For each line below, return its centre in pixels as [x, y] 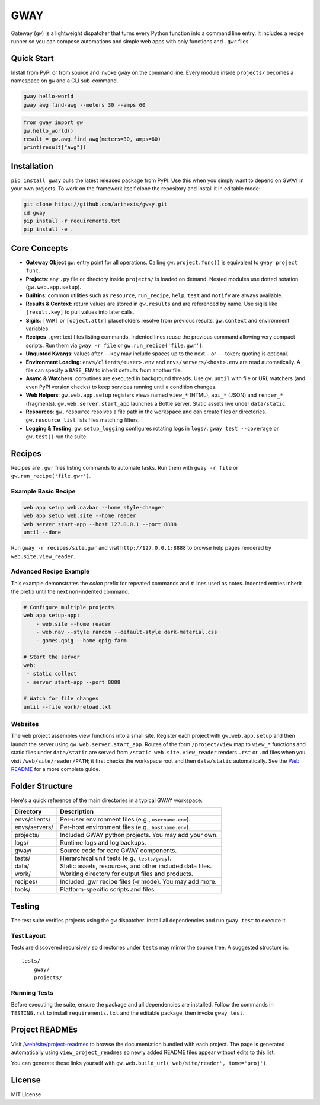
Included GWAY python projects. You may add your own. [139, 835]
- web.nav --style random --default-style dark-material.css [127, 632]
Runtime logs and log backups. [103, 843]
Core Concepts [39, 248]
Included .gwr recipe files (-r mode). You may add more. [138, 882]
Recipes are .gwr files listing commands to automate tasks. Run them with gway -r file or [124, 468]
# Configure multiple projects [69, 607]
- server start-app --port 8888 [74, 682]
